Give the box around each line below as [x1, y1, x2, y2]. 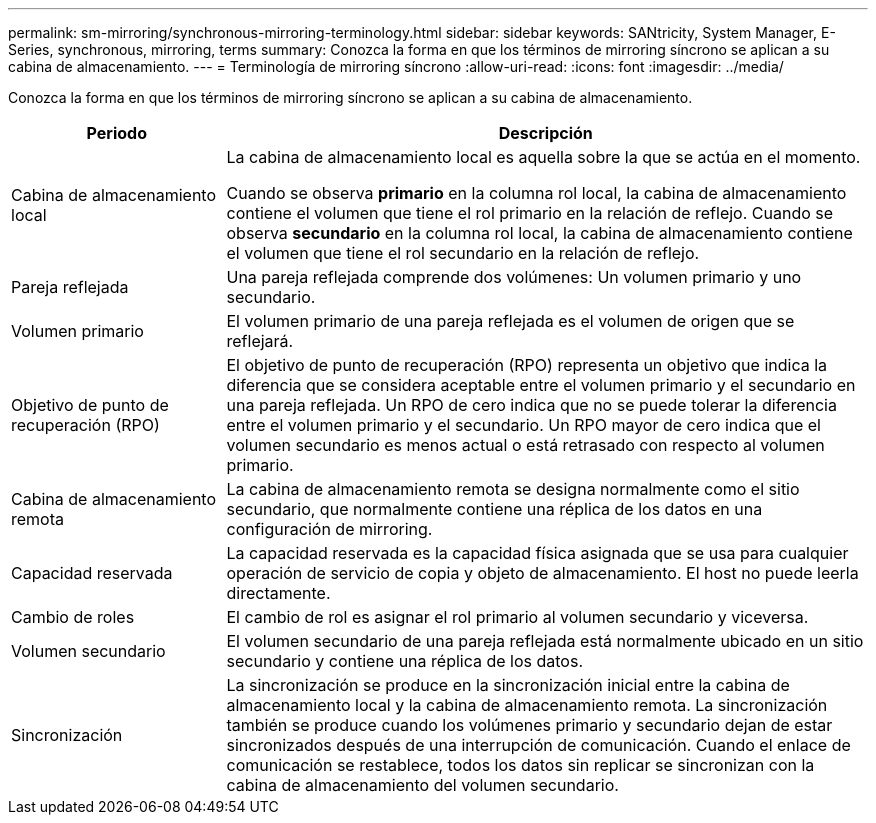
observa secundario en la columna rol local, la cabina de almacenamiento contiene [226, 223, 853, 243]
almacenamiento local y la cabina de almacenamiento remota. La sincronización [226, 695, 828, 715]
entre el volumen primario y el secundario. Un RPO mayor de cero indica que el [226, 415, 821, 435]
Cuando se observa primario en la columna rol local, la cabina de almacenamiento [226, 183, 847, 203]
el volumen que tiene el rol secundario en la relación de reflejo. [226, 243, 700, 263]
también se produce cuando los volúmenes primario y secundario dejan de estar [226, 715, 833, 735]
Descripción [498, 123, 593, 143]
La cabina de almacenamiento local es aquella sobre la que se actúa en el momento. [226, 147, 861, 167]
